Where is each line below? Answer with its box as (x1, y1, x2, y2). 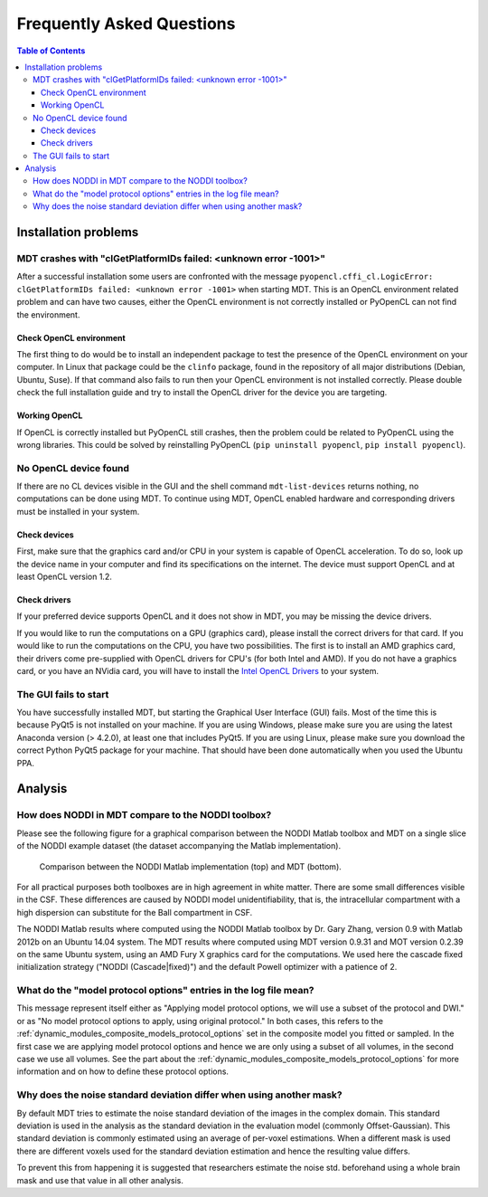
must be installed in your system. (16, 506, 140, 517)
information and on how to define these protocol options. (16, 1066, 230, 1077)
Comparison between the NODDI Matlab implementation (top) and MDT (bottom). (39, 860, 343, 872)
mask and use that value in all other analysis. (16, 1174, 184, 1185)
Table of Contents (16, 45, 86, 56)
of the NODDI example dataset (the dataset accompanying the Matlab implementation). (16, 841, 342, 851)
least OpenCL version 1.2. (16, 571, 112, 582)
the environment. (16, 309, 80, 320)
